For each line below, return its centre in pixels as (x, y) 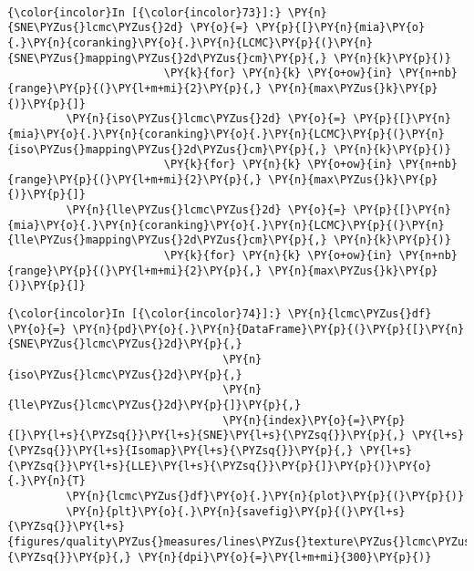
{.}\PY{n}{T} (46, 481)
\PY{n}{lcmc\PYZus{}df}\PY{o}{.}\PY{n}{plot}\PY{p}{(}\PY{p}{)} (265, 496)
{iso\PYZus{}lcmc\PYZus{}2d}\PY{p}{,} (125, 374)
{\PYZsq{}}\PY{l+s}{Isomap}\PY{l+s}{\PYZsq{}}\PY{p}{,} (180, 450)
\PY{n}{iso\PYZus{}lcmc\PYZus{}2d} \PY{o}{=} (206, 119)
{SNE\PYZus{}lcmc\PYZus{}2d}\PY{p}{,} (125, 344)
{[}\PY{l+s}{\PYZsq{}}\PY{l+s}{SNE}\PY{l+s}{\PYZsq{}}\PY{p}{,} (206, 436)
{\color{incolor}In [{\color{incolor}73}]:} (144, 12)
